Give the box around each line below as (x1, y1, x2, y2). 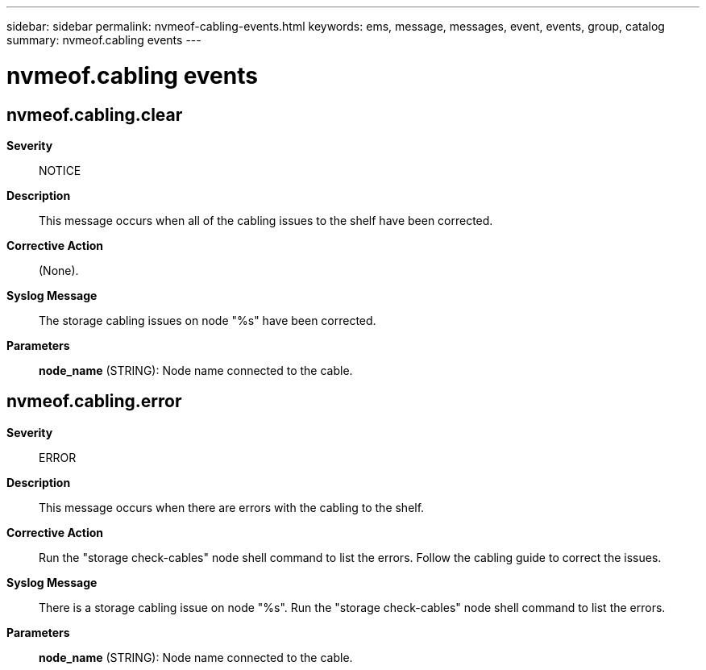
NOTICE (39, 163, 81, 177)
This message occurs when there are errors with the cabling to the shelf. (39, 500, 425, 514)
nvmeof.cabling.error (6, 391, 182, 412)
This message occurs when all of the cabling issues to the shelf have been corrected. (39, 213, 493, 227)
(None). (39, 263, 79, 277)
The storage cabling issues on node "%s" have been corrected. (39, 313, 376, 327)
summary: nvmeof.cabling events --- (6, 33, 201, 47)
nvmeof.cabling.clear (6, 104, 183, 125)
